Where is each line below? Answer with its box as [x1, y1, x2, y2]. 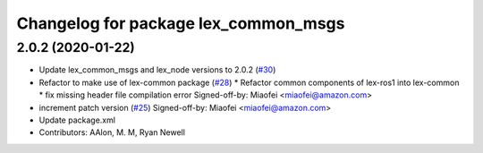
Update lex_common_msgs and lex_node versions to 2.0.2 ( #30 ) [38, 64, 276, 75]
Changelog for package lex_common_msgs [16, 13, 345, 33]
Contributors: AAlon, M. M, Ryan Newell [38, 127, 185, 138]
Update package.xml [38, 115, 116, 125]
